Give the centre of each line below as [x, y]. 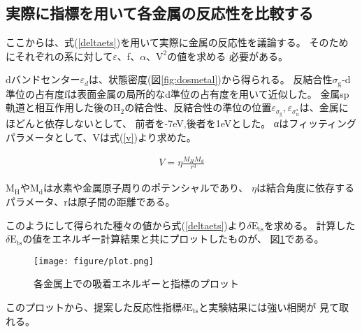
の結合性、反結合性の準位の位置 [198, 107]
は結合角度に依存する [305, 188]
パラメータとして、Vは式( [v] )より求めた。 [101, 137]
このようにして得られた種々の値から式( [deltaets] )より [126, 225]
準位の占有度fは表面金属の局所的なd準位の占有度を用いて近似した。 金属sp [178, 93]
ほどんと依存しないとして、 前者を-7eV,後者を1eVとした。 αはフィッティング [181, 123]
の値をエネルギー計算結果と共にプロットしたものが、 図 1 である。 [173, 239]
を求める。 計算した [310, 225]
